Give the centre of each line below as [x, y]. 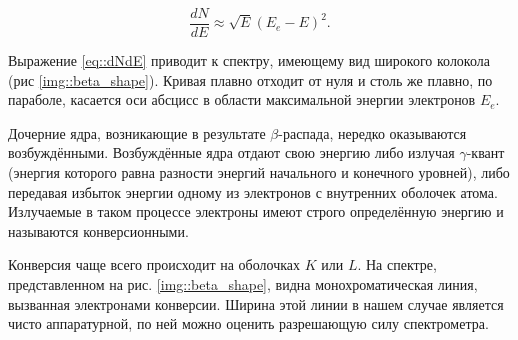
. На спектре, [397, 264]
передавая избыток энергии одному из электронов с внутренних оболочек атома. [253, 191]
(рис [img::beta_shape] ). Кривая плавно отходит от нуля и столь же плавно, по [250, 79]
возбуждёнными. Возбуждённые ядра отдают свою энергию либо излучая [231, 152]
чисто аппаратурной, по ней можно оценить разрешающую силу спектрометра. [248, 323]
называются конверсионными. [98, 230]
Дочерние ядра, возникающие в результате [137, 132]
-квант [485, 152]
